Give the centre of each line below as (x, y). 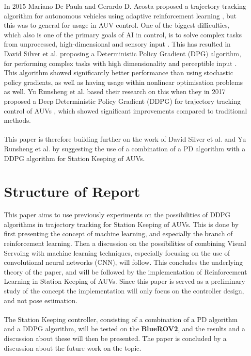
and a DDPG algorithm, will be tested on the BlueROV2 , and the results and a (125, 329)
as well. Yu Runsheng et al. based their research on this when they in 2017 (115, 91)
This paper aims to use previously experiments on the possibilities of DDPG (117, 215)
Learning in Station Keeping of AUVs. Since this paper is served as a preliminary (125, 281)
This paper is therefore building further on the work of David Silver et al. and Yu (125, 139)
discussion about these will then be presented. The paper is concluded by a (115, 338)
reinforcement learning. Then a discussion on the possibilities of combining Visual (125, 243)
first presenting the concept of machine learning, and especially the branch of (118, 234)
